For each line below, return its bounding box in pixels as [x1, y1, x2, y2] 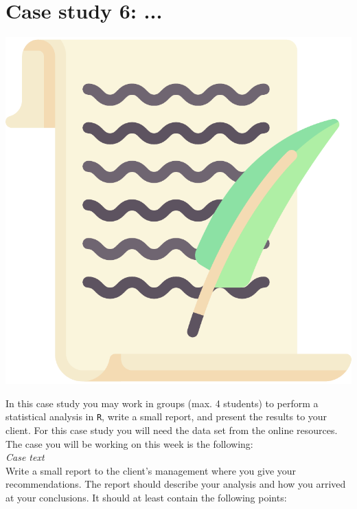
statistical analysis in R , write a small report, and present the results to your [5, 409, 327, 424]
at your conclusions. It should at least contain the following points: [5, 490, 287, 504]
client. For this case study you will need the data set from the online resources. [5, 422, 338, 437]
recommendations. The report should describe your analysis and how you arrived [5, 477, 346, 491]
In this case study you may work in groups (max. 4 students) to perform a [5, 396, 319, 410]
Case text [5, 450, 45, 464]
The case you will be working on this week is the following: [5, 436, 253, 451]
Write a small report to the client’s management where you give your [5, 463, 297, 477]
